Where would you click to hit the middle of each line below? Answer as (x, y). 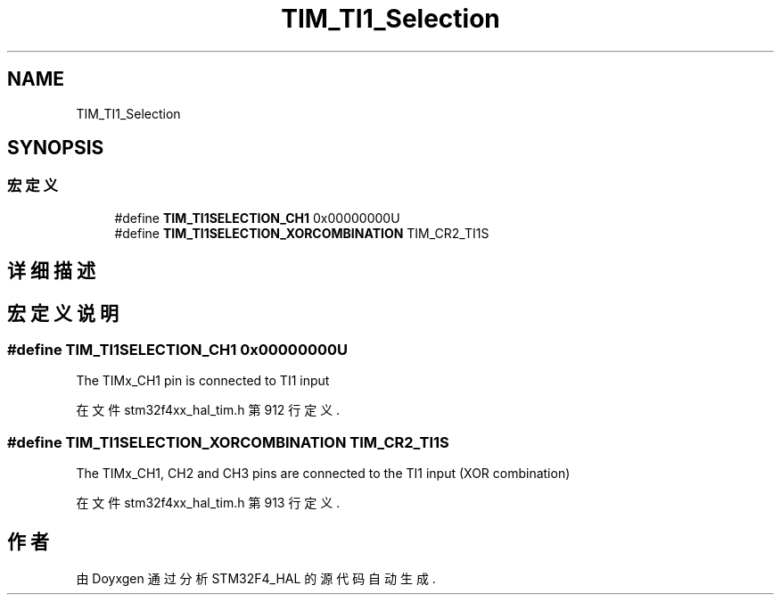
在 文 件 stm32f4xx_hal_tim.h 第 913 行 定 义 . (208, 503)
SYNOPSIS (56, 148)
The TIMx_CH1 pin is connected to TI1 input (203, 381)
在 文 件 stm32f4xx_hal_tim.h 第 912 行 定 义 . (208, 410)
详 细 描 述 (51, 271)
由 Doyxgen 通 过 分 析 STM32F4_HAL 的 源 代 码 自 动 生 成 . (256, 579)
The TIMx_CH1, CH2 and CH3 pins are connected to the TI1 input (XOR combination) (323, 474)
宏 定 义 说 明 (63, 313)
